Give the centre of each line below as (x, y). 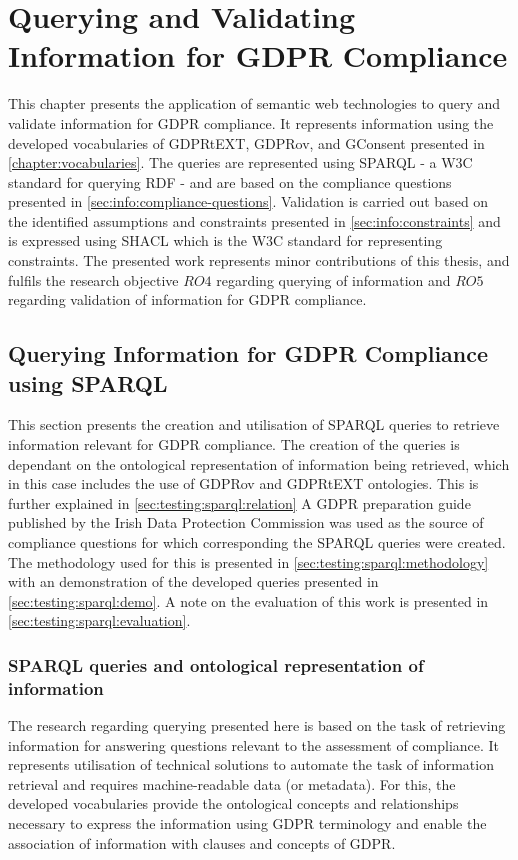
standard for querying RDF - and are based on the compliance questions (230, 181)
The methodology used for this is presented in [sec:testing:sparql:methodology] (248, 561)
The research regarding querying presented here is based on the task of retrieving (257, 725)
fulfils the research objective (93, 279)
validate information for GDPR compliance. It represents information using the (251, 122)
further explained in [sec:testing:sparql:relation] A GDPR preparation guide (239, 502)
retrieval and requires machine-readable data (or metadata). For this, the (232, 783)
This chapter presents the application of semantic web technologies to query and (254, 103)
